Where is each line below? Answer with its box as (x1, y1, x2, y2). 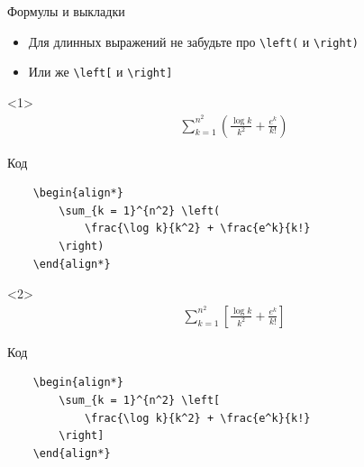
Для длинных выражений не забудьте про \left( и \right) (28, 32, 359, 50)
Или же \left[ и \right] (28, 62, 173, 81)
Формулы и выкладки (7, 2, 125, 20)
